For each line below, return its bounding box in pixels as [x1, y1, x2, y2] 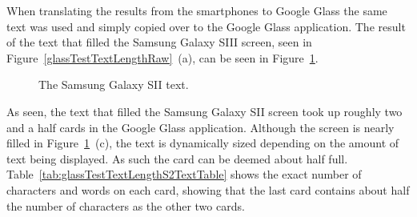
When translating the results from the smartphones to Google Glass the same [6, 2, 387, 18]
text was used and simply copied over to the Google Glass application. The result [6, 18, 406, 34]
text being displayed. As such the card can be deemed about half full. [6, 150, 348, 167]
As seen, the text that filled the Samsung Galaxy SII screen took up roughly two [6, 102, 403, 119]
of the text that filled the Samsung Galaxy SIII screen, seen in [6, 34, 312, 50]
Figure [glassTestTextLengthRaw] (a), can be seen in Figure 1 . [6, 49, 319, 66]
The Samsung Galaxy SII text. [38, 76, 189, 93]
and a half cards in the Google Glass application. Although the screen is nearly [6, 119, 395, 135]
